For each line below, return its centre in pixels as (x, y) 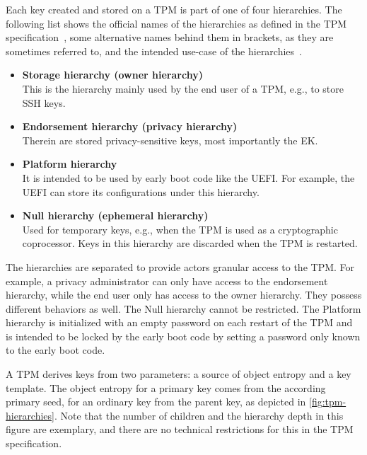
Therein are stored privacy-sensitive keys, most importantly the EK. (170, 140)
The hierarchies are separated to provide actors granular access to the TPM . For (180, 266)
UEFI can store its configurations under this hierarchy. (141, 191)
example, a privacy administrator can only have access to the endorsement (167, 281)
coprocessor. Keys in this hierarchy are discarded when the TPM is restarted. (190, 243)
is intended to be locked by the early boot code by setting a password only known (183, 336)
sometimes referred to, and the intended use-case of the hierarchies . (154, 51)
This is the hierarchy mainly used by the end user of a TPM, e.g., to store (183, 88)
